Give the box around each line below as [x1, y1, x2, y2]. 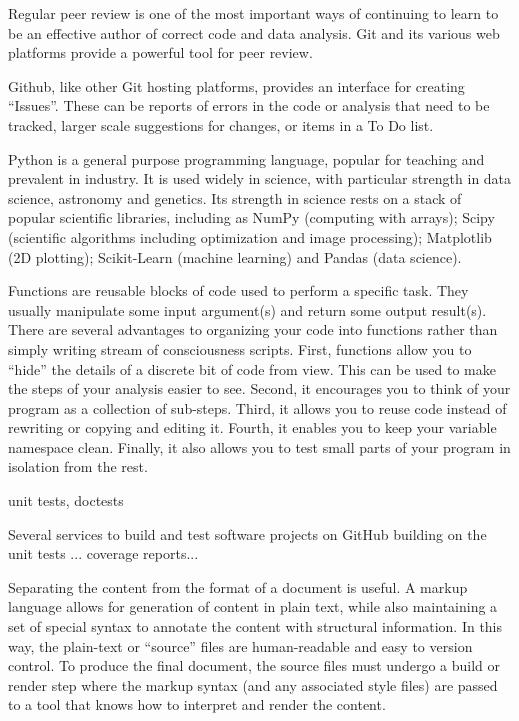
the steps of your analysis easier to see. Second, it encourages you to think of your [8, 378, 511, 399]
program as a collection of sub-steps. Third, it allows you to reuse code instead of [8, 397, 507, 418]
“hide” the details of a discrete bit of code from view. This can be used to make [8, 358, 496, 379]
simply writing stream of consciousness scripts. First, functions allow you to [8, 338, 472, 359]
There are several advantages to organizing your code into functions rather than [8, 319, 498, 340]
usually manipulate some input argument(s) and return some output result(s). [8, 299, 487, 320]
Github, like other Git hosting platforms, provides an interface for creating [8, 75, 465, 96]
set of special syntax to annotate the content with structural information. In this [8, 616, 503, 637]
